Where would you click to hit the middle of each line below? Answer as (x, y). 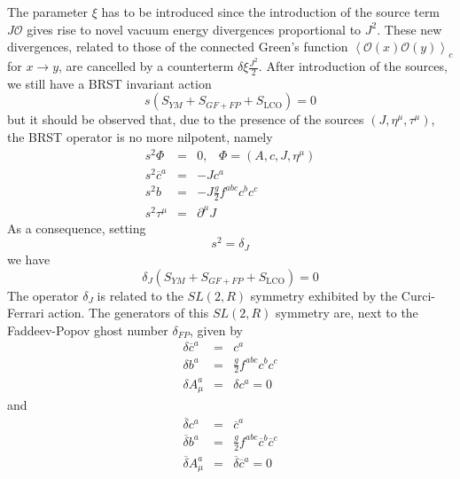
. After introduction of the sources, (353, 66)
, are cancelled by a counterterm (146, 66)
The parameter (48, 12)
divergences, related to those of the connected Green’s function (178, 47)
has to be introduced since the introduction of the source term (271, 12)
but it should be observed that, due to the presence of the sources (186, 119)
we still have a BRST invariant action (109, 83)
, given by (216, 330)
